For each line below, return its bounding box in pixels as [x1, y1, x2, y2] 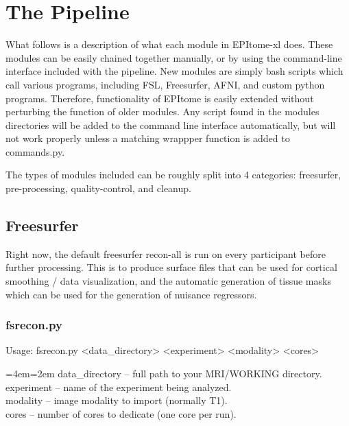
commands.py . [5, 144, 65, 158]
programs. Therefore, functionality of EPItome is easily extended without [5, 91, 314, 105]
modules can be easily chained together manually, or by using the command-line [5, 50, 342, 64]
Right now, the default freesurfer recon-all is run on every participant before [5, 246, 326, 261]
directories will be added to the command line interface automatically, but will [5, 117, 336, 132]
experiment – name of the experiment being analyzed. [5, 379, 232, 394]
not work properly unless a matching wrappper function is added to [5, 131, 290, 145]
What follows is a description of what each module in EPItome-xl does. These [5, 37, 333, 51]
